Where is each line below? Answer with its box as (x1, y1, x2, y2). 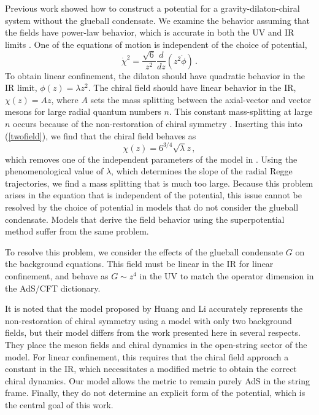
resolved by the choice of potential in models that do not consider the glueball (5, 201, 299, 214)
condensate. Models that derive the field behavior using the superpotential (5, 212, 285, 225)
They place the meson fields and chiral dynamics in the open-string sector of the (5, 338, 307, 351)
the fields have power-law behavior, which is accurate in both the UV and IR (5, 26, 294, 39)
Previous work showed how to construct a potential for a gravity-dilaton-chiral (5, 2, 300, 14)
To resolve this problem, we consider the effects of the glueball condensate (5, 245, 283, 258)
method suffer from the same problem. (5, 225, 149, 238)
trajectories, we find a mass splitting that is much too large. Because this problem (5, 176, 313, 189)
